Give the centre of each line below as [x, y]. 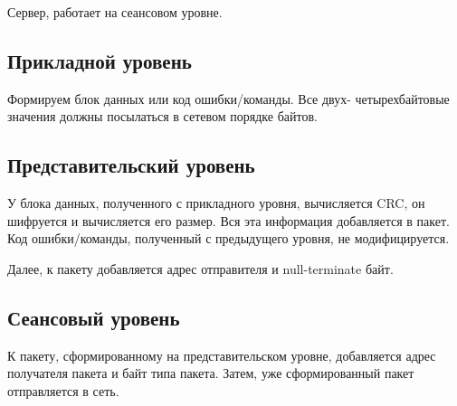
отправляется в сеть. [63, 390]
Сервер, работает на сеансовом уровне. [115, 12]
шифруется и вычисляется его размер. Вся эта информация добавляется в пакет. [228, 220]
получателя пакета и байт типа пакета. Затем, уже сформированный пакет [211, 373]
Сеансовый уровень [94, 317]
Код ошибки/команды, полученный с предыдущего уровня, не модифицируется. [228, 238]
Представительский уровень [131, 165]
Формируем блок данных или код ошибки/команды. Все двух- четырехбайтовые [228, 98]
